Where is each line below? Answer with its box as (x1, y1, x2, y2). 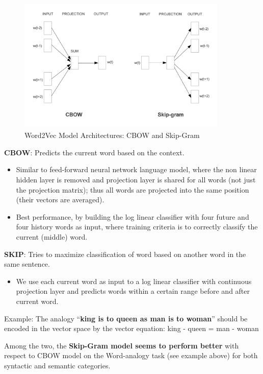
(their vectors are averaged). (16, 194, 104, 205)
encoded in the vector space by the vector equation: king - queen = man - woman (4, 323, 259, 334)
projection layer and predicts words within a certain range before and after (16, 286, 250, 296)
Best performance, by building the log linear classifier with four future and (16, 211, 249, 222)
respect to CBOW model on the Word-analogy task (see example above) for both (4, 350, 258, 361)
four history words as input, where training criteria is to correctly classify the (16, 221, 258, 232)
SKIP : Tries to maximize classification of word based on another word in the (4, 248, 246, 259)
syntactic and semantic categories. (4, 360, 111, 370)
